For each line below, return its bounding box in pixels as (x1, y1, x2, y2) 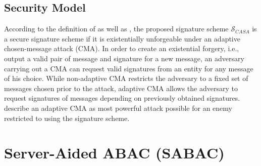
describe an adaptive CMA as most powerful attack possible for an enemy (4, 102, 232, 113)
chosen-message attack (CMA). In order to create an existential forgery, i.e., (4, 43, 239, 54)
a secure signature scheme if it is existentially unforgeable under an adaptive (4, 33, 240, 44)
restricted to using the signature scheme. (4, 112, 130, 123)
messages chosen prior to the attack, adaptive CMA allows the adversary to (4, 82, 238, 93)
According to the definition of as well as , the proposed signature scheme (4, 23, 229, 34)
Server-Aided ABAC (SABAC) (4, 142, 225, 163)
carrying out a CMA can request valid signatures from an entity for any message (4, 63, 253, 73)
